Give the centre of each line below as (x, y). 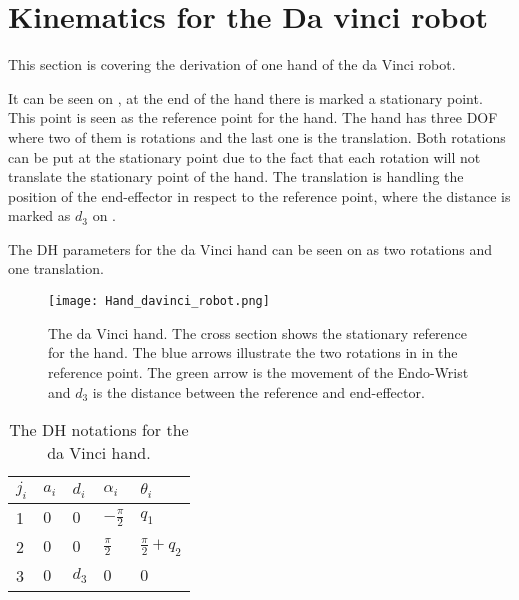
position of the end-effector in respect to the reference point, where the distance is (259, 195)
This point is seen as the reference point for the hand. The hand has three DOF (253, 117)
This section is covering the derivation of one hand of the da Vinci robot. (232, 64)
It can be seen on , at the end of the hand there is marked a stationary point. (245, 97)
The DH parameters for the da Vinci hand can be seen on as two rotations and (250, 248)
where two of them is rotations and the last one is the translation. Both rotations (257, 136)
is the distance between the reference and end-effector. (258, 391)
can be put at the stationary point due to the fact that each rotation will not (244, 156)
